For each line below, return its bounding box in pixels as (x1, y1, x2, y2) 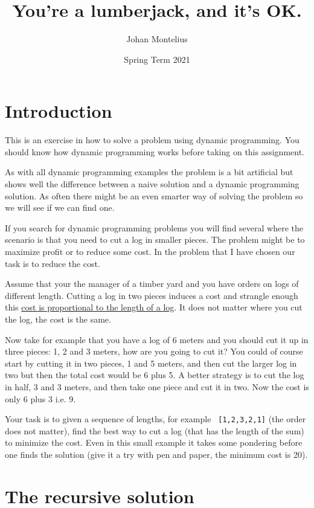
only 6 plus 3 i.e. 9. (5, 392, 76, 405)
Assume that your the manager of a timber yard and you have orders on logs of (5, 277, 299, 290)
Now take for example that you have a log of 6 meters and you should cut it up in (5, 333, 309, 346)
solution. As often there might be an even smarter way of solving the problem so (5, 189, 303, 202)
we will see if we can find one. (5, 201, 115, 214)
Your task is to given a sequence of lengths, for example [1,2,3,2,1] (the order (5, 413, 306, 425)
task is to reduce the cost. (5, 257, 100, 269)
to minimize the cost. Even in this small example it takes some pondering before (5, 436, 303, 449)
